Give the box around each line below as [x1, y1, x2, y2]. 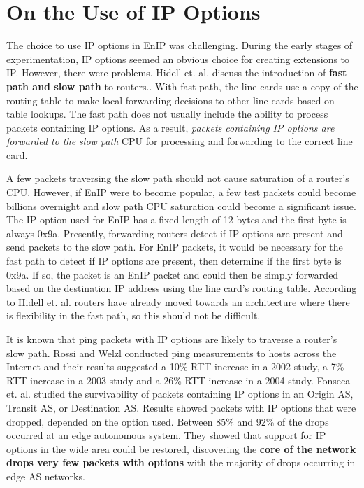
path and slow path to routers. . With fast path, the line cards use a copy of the [6, 78, 358, 93]
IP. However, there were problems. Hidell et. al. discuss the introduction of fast [6, 65, 347, 80]
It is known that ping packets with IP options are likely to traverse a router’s [6, 332, 337, 346]
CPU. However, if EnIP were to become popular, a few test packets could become [6, 185, 356, 200]
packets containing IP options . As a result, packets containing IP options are [6, 120, 335, 134]
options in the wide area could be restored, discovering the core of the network [6, 441, 356, 456]
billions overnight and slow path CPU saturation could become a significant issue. [6, 198, 356, 213]
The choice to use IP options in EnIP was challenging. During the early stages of [6, 38, 353, 53]
